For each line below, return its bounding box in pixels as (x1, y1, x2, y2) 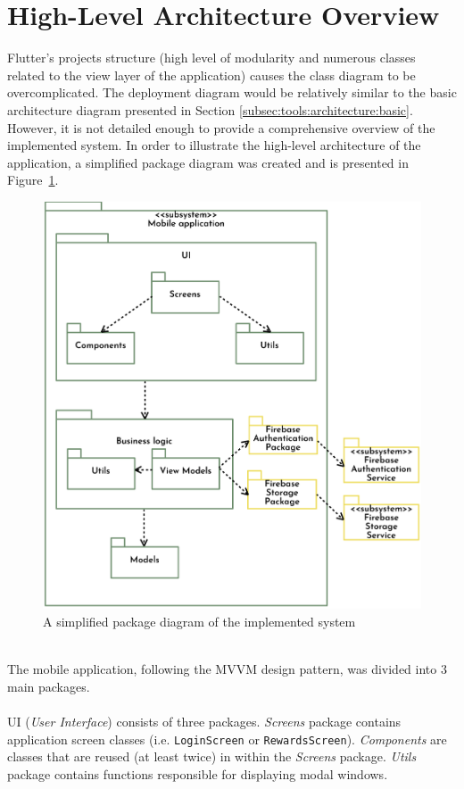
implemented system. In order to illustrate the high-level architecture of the (7, 136, 421, 154)
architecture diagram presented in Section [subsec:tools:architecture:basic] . (7, 100, 413, 119)
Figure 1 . (7, 170, 59, 189)
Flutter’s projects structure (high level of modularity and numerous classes (7, 48, 416, 67)
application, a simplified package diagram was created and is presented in (7, 153, 409, 171)
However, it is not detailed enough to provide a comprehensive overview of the (7, 118, 435, 137)
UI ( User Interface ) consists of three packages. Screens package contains (7, 711, 402, 730)
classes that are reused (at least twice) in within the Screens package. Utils (7, 747, 417, 766)
